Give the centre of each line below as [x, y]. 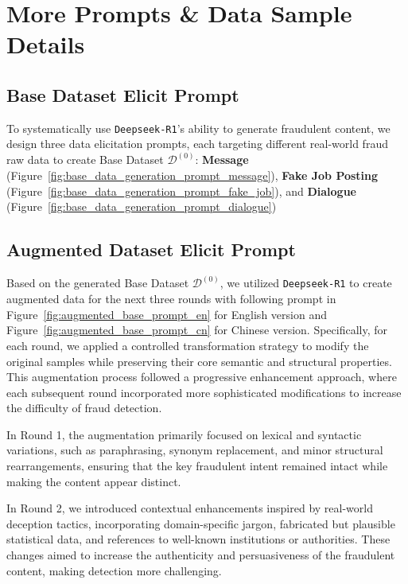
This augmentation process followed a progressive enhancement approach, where [202, 377]
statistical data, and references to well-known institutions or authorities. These [198, 539]
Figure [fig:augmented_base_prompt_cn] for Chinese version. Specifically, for [197, 330]
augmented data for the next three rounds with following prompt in [171, 299]
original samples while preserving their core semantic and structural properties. [199, 361]
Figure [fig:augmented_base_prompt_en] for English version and [167, 314]
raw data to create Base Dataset [85, 160]
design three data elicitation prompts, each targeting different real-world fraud [197, 144]
